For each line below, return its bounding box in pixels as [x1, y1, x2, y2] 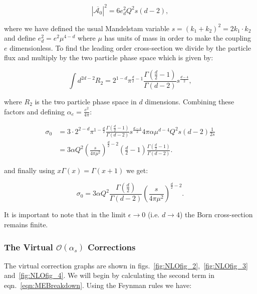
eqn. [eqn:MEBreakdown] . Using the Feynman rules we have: [4, 280, 192, 290]
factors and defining [4, 106, 65, 116]
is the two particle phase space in [35, 96, 137, 106]
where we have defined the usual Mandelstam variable [4, 23, 169, 33]
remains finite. [4, 219, 48, 229]
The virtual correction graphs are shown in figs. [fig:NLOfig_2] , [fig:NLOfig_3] [4, 260, 248, 270]
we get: [126, 165, 148, 176]
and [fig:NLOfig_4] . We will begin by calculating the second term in [4, 270, 214, 280]
